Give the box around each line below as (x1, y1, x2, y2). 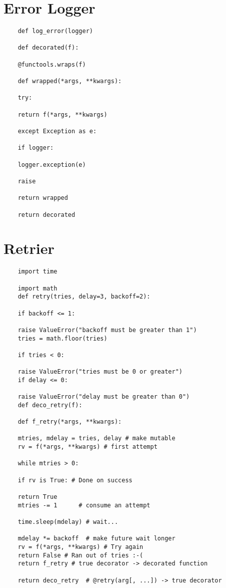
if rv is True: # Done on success (17, 476, 132, 484)
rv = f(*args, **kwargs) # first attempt (17, 443, 157, 451)
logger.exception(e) (17, 161, 86, 168)
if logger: (17, 144, 54, 152)
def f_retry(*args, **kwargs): (17, 418, 122, 426)
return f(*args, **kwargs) (17, 111, 107, 118)
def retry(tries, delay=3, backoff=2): (17, 293, 150, 301)
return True (17, 493, 57, 501)
